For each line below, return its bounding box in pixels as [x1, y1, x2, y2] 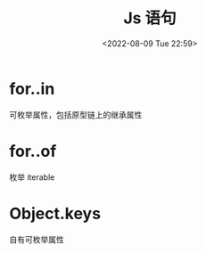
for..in [9, 78, 55, 99]
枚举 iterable [9, 171, 55, 183]
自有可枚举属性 [9, 233, 64, 245]
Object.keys [9, 203, 101, 224]
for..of [9, 141, 57, 161]
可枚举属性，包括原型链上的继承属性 [9, 109, 143, 120]
